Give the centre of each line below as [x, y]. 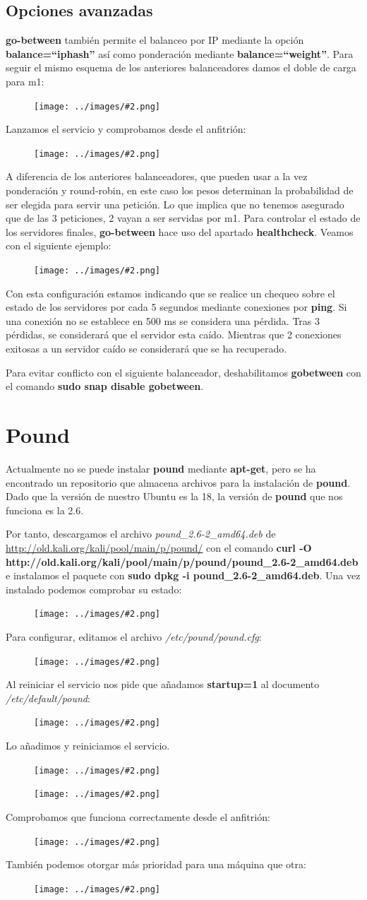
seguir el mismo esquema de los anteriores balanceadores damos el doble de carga [181, 67]
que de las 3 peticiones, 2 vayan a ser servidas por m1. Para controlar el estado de [183, 218]
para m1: [25, 81]
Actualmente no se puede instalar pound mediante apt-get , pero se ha [161, 468]
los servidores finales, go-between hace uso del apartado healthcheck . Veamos [180, 231]
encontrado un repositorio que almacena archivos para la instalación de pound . [178, 482]
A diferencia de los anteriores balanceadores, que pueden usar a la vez [157, 176]
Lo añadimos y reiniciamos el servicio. [88, 746]
